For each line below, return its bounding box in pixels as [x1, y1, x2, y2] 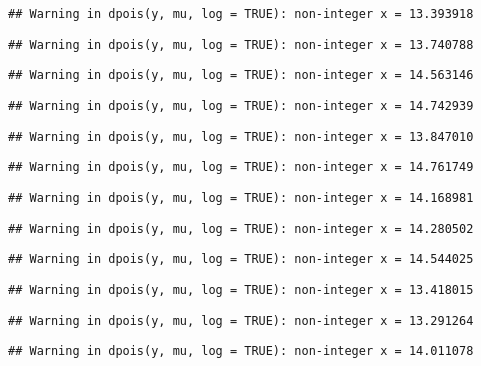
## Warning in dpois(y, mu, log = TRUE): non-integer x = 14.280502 [8, 221, 474, 236]
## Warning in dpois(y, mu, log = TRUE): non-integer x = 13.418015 [8, 282, 474, 297]
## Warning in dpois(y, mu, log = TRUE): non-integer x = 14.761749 [8, 160, 474, 175]
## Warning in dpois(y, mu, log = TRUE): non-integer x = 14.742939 [8, 98, 474, 113]
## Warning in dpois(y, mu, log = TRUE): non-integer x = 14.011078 [8, 344, 474, 359]
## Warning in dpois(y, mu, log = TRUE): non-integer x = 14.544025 [8, 252, 474, 267]
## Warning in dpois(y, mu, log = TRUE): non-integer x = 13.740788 [8, 37, 474, 52]
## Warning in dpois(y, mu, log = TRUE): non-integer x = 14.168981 [8, 190, 474, 205]
